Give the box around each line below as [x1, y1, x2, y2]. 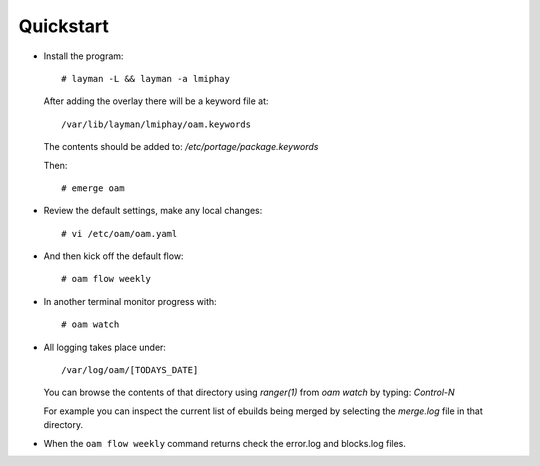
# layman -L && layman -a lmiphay [61, 73, 230, 84]
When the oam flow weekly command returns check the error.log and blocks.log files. [43, 437, 407, 449]
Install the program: [43, 50, 124, 62]
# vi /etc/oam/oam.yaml [61, 228, 178, 239]
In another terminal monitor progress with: [43, 295, 217, 307]
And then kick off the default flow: [43, 250, 184, 262]
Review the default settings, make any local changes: [43, 205, 263, 217]
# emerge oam [61, 182, 125, 194]
